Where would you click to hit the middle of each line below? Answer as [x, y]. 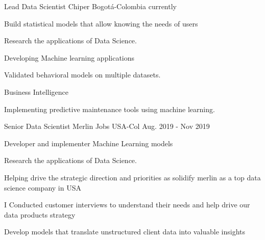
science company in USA [43, 187]
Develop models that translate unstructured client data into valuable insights [125, 232]
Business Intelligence [37, 91]
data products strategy [40, 214]
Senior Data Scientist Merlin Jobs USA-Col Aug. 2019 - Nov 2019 [107, 126]
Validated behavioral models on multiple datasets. [82, 75]
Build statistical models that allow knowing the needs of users [101, 23]
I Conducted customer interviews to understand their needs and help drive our [127, 205]
